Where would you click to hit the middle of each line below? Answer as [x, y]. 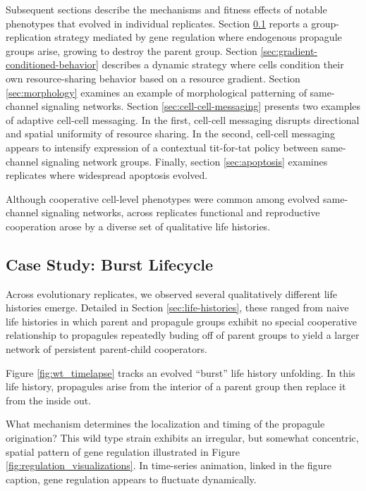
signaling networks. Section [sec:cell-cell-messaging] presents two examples [201, 106]
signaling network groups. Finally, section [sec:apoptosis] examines [184, 161]
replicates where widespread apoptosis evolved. [107, 175]
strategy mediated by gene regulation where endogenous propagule [198, 37]
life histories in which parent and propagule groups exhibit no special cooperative [181, 321]
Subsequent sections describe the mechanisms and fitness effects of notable [166, 9]
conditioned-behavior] [52, 64]
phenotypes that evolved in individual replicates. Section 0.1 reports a [157, 23]
